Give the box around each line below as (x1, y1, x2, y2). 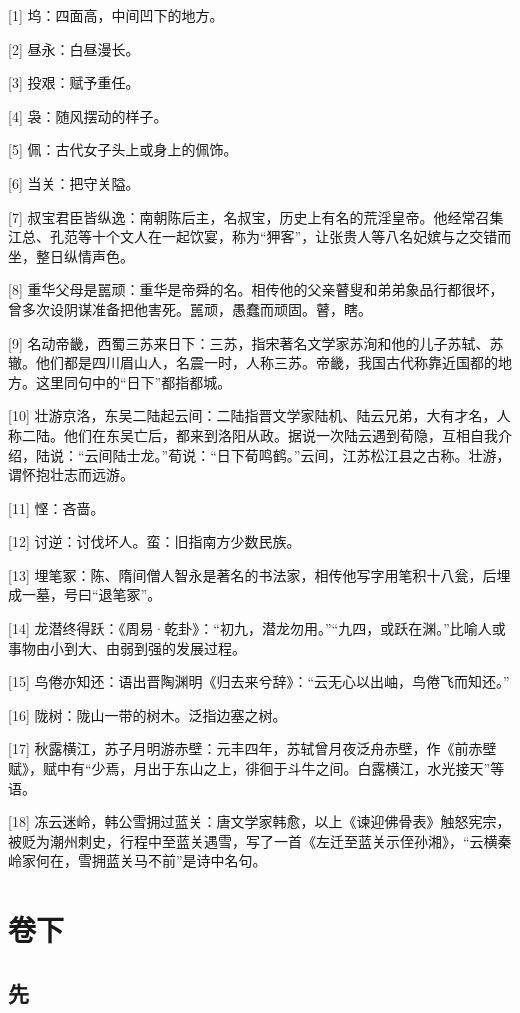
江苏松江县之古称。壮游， (342, 444, 511, 465)
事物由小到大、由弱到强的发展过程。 (8, 637, 246, 658)
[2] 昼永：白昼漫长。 (8, 38, 140, 59)
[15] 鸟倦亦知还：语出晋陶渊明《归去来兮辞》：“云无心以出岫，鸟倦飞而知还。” (8, 671, 510, 692)
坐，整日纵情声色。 (8, 245, 134, 266)
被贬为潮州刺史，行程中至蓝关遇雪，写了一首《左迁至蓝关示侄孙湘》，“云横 (8, 830, 498, 851)
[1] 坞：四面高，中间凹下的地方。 (8, 5, 224, 25)
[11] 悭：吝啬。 (8, 497, 105, 518)
